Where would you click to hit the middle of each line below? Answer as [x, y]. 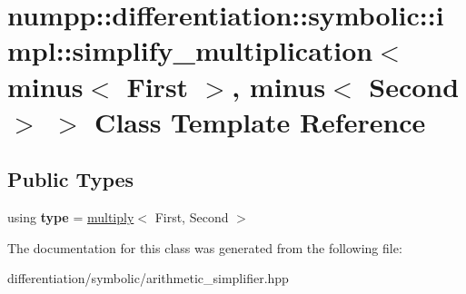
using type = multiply [71, 217]
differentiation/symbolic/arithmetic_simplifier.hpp [148, 278]
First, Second [192, 217]
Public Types [71, 179]
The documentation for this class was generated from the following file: [205, 247]
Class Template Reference [260, 121]
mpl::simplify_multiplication [190, 50]
